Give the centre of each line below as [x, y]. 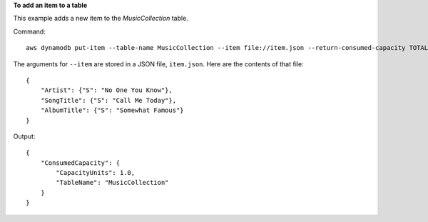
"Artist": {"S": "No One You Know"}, [106, 90]
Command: [29, 31]
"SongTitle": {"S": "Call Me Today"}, [108, 100]
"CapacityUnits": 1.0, [96, 173]
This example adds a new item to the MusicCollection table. [101, 19]
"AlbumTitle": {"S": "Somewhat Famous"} [112, 110]
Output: [24, 136]
